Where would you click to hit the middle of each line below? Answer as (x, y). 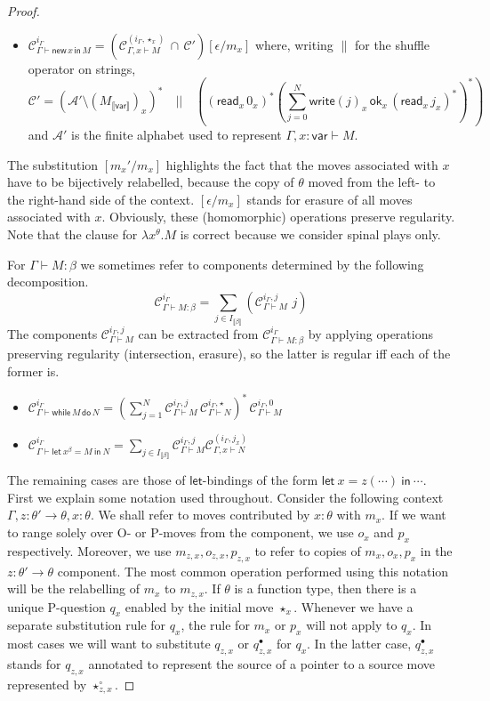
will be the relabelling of (74, 588)
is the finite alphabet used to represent (177, 134)
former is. (33, 371)
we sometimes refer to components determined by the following (252, 264)
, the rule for (215, 625)
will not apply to (352, 625)
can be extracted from (198, 333)
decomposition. (48, 282)
